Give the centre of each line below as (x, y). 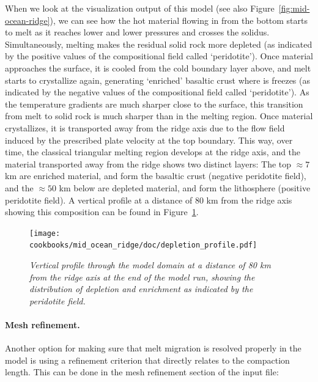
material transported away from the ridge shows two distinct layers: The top (148, 163)
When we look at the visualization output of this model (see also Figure (140, 8)
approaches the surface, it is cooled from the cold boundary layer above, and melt (158, 68)
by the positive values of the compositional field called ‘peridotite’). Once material (159, 56)
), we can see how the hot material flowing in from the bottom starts (179, 20)
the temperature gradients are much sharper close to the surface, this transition (154, 104)
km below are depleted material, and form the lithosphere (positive (185, 187)
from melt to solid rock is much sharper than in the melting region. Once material (159, 116)
